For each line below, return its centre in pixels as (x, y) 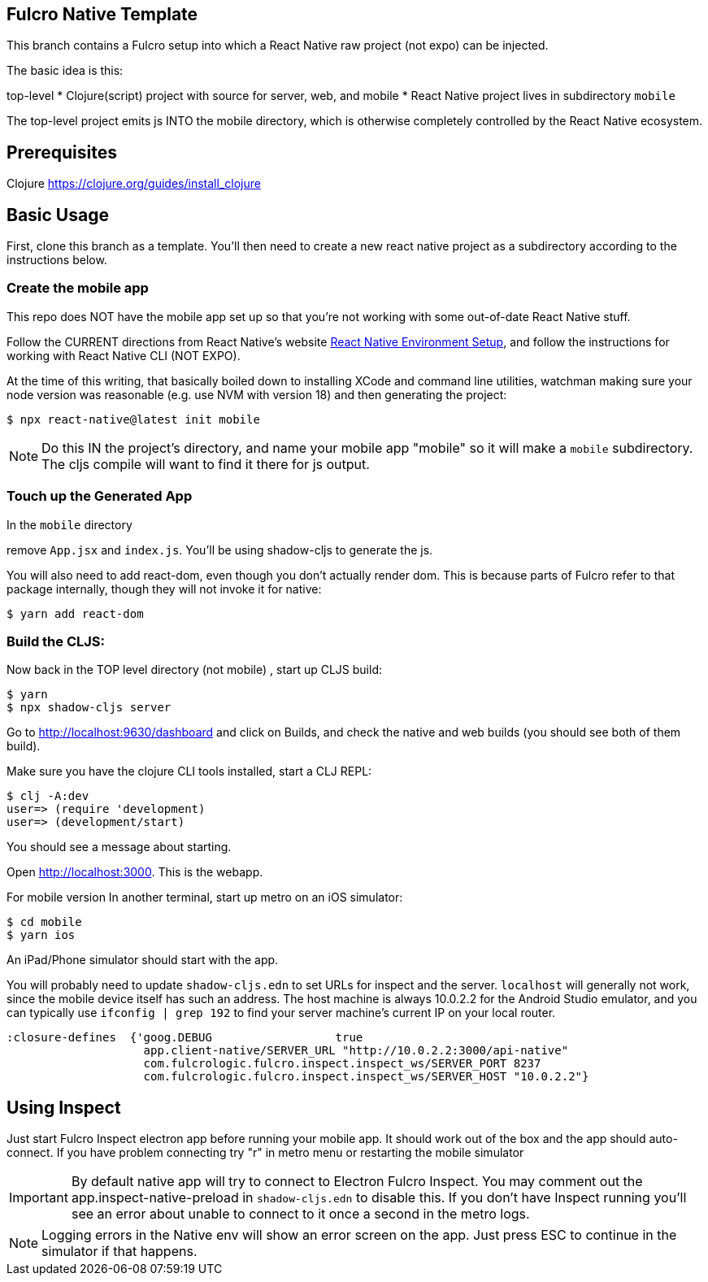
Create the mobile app (78, 288)
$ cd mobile (44, 922)
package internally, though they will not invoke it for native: (164, 589)
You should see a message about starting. (119, 847)
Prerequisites (62, 152)
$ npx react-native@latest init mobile (133, 419)
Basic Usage (58, 215)
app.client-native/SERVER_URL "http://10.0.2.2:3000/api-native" (356, 1051)
